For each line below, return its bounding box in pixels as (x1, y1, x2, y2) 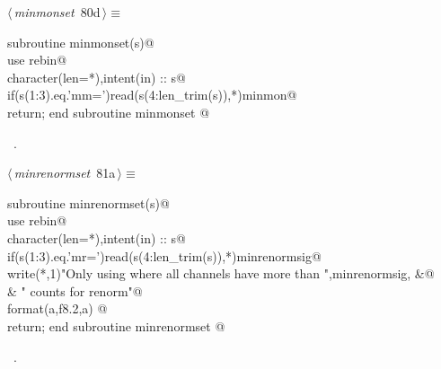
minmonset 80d (13, 3, 101, 21)
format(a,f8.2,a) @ (7, 299, 108, 318)
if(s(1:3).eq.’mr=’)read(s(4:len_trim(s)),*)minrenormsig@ (7, 246, 322, 265)
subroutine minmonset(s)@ (7, 32, 154, 51)
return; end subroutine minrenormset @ (7, 316, 225, 335)
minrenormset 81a (13, 163, 116, 182)
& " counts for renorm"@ (7, 281, 143, 300)
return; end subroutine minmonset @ (7, 102, 210, 121)
